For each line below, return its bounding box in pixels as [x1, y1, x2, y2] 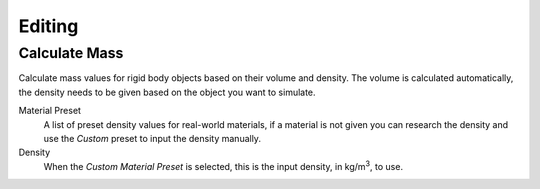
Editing [18, 15, 79, 37]
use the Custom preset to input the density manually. [43, 132, 262, 144]
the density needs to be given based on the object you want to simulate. [18, 86, 316, 98]
